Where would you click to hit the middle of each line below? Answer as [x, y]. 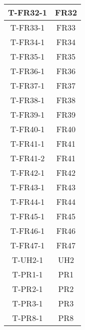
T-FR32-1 [28, 12]
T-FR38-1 [27, 100]
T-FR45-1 [27, 216]
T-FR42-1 [27, 173]
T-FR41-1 [27, 143]
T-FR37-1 [27, 85]
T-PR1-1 [27, 274]
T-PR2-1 [27, 289]
